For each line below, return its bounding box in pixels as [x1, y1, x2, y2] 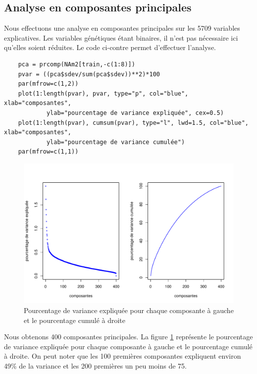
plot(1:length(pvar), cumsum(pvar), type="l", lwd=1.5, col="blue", [18, 119, 249, 126]
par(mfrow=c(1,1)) [18, 148, 79, 156]
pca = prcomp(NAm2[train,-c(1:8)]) [18, 60, 135, 68]
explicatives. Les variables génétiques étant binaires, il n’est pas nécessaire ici [4, 32, 238, 43]
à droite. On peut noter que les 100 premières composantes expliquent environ [4, 351, 241, 361]
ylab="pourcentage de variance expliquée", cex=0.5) [46, 109, 224, 116]
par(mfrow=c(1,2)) [18, 80, 79, 88]
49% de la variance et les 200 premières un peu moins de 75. [4, 360, 187, 371]
